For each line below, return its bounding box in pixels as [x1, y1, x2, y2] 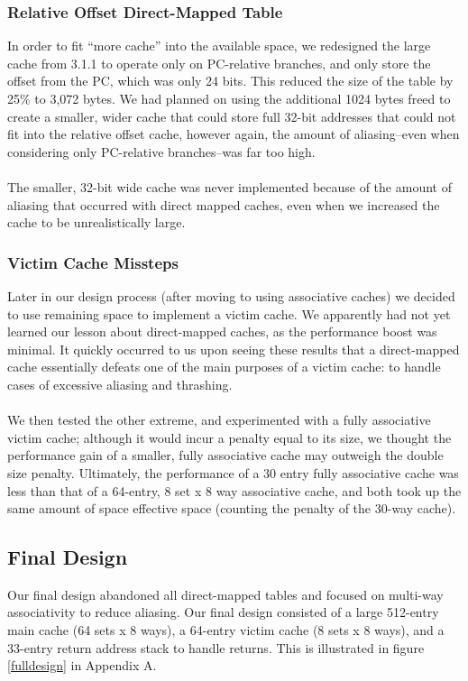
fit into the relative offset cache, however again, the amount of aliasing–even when [7, 124, 460, 143]
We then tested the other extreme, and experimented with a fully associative [7, 410, 431, 429]
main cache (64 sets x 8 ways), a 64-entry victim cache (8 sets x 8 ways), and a [7, 621, 445, 640]
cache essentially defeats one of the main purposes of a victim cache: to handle [7, 357, 441, 376]
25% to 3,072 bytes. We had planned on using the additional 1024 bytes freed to [7, 89, 451, 107]
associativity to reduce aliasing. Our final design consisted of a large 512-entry [7, 603, 439, 621]
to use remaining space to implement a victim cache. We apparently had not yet [7, 304, 451, 323]
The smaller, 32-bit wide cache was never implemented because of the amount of [7, 177, 452, 196]
